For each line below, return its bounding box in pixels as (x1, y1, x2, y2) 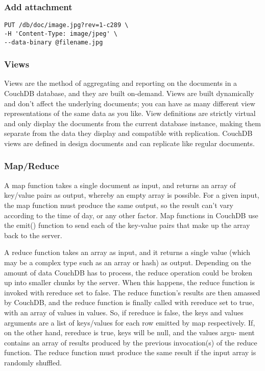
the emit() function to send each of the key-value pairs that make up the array (4, 220, 250, 230)
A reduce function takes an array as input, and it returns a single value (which (4, 247, 250, 258)
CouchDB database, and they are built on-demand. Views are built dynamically (4, 88, 254, 98)
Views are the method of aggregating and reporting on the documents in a (4, 78, 237, 88)
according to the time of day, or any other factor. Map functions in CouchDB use (4, 210, 258, 220)
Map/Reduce (4, 159, 59, 172)
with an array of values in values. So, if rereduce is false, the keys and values (4, 307, 244, 317)
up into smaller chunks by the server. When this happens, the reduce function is (4, 277, 255, 288)
